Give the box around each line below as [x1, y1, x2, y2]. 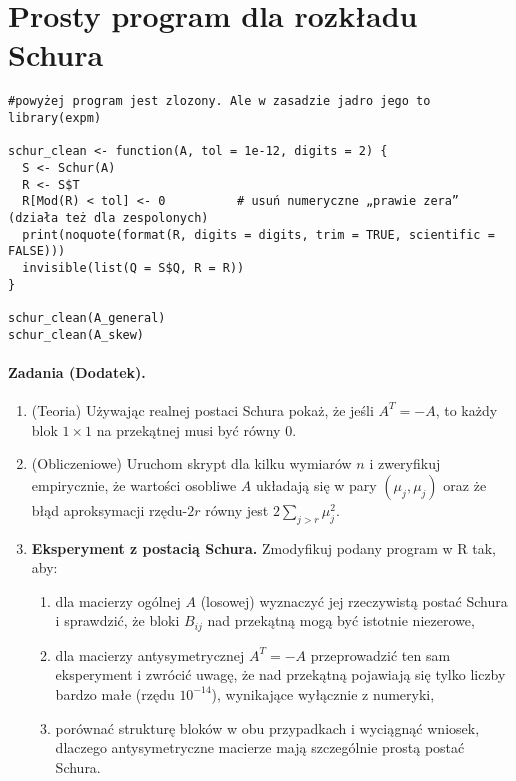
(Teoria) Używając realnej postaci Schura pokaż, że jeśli [31, 399, 374, 420]
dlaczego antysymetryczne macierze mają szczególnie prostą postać [55, 737, 465, 758]
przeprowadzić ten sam [310, 644, 451, 665]
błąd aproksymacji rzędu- [31, 499, 188, 520]
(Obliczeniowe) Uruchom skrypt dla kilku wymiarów [31, 453, 352, 474]
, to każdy [435, 399, 498, 420]
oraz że [443, 474, 487, 495]
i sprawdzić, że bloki [55, 610, 180, 631]
